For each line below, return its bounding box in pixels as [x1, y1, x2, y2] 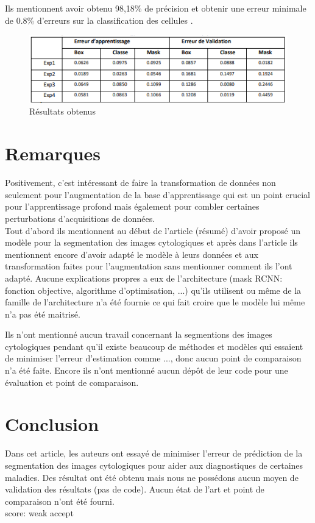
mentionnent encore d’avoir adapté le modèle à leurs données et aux [5, 247, 258, 260]
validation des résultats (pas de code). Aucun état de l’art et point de [5, 483, 264, 496]
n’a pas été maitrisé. [5, 307, 80, 320]
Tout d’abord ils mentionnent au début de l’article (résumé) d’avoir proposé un [5, 224, 301, 237]
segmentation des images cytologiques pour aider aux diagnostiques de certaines [5, 458, 303, 471]
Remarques [5, 141, 101, 166]
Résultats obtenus [29, 105, 96, 118]
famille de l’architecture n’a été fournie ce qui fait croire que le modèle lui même [5, 296, 305, 308]
